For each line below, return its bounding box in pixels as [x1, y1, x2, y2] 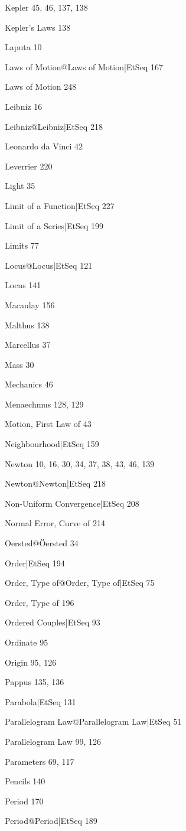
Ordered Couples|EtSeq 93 [5, 616, 100, 628]
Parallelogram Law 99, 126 [5, 735, 102, 747]
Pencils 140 [5, 775, 45, 787]
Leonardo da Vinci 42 [5, 140, 83, 152]
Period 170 [5, 794, 44, 807]
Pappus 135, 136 [5, 676, 64, 688]
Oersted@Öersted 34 [5, 537, 79, 549]
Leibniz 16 [5, 100, 43, 112]
